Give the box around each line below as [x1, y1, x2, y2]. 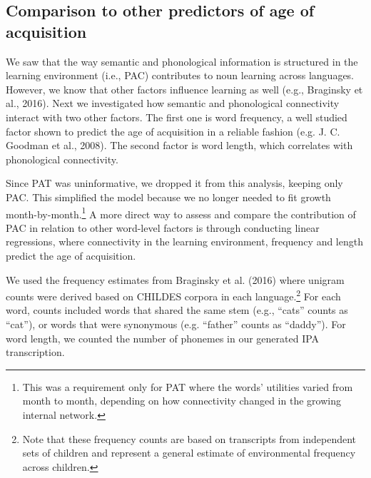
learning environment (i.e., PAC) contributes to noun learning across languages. [6, 68, 355, 83]
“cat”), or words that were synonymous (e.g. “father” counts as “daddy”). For [6, 317, 346, 331]
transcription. [6, 345, 65, 360]
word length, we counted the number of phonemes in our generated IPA [6, 330, 320, 345]
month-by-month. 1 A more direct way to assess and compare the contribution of [6, 204, 356, 221]
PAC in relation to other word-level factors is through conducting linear [6, 220, 320, 235]
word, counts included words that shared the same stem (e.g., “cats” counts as [6, 302, 348, 317]
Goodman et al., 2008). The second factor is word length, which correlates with [6, 138, 353, 153]
